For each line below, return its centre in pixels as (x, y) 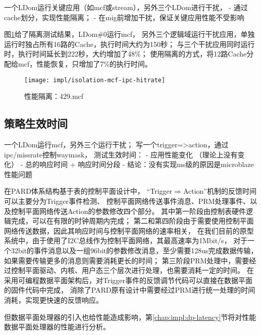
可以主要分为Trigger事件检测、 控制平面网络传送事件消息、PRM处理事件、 (127, 201)
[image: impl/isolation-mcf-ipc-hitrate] (95, 80)
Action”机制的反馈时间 (220, 191)
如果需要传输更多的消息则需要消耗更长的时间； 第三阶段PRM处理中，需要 (127, 260)
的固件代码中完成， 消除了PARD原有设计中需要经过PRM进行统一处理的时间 (130, 290)
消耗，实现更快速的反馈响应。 (54, 299)
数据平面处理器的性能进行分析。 (57, 327)
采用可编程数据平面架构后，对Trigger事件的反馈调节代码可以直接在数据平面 (128, 280)
